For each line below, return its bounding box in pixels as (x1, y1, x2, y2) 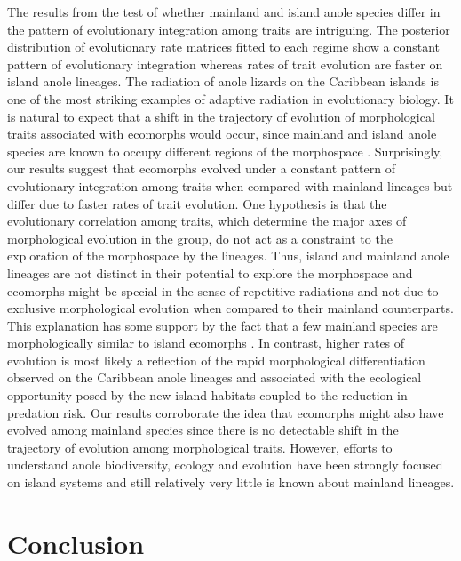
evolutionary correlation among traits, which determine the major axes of (7, 212, 407, 230)
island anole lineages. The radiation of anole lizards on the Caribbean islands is (7, 72, 439, 91)
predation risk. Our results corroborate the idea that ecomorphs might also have (7, 403, 444, 421)
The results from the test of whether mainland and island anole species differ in (7, 3, 441, 20)
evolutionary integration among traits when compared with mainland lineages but (7, 176, 453, 195)
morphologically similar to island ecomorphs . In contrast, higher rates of (7, 333, 405, 352)
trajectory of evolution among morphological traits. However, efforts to (7, 437, 393, 456)
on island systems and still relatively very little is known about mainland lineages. (7, 473, 455, 492)
